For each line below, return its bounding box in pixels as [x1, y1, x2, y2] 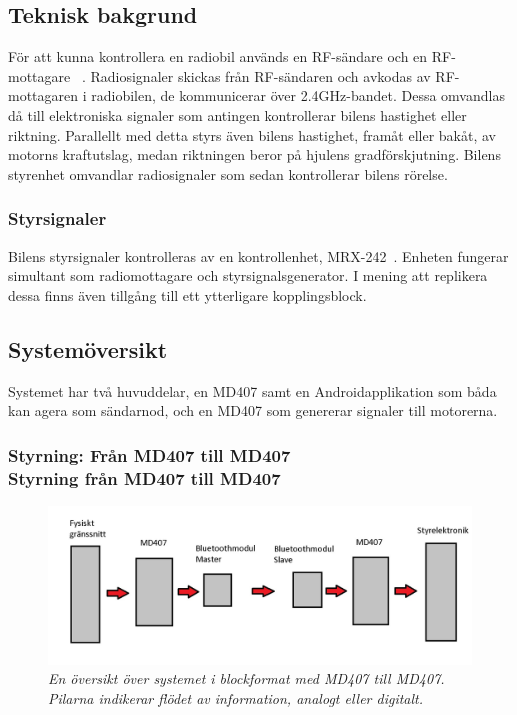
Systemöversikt [8, 333, 168, 364]
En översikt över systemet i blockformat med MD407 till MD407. [48, 668, 445, 689]
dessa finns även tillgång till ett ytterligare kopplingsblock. [8, 284, 367, 305]
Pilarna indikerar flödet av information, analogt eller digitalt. [48, 688, 424, 709]
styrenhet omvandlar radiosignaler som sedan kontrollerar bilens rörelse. [8, 163, 448, 184]
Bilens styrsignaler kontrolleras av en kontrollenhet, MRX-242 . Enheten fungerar [8, 245, 509, 266]
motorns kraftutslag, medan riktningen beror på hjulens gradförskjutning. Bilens [8, 144, 501, 165]
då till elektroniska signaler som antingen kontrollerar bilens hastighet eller [8, 104, 467, 125]
